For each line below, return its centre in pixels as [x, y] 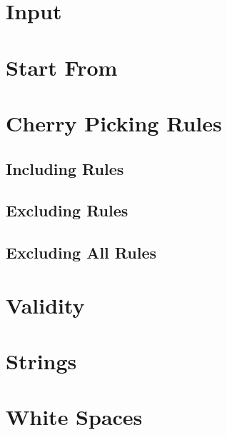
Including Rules [65, 168]
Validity [45, 305]
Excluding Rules [67, 210]
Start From [62, 67]
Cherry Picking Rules [114, 122]
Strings [41, 361]
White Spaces [74, 417]
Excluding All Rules [81, 252]
